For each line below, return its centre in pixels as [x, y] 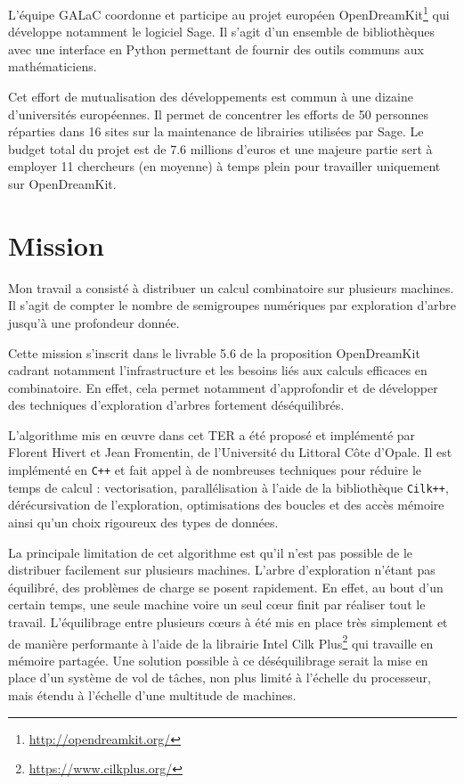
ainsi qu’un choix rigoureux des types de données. [143, 522]
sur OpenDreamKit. [62, 184]
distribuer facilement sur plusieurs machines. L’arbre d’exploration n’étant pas [222, 570]
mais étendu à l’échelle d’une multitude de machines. [152, 694]
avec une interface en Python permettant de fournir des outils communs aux [216, 49]
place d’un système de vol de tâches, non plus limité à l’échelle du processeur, [220, 678]
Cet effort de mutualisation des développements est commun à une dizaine [211, 97]
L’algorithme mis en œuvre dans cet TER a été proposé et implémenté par [212, 434]
